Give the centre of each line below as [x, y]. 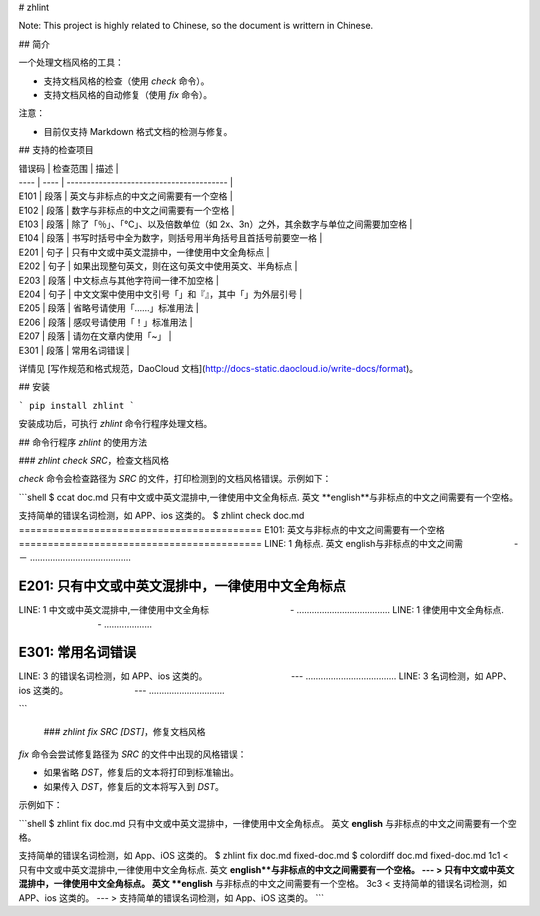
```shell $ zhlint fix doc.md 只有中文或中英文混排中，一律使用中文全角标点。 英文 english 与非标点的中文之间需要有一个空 [267, 823]
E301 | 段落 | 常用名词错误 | [74, 350]
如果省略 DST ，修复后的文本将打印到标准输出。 [141, 772]
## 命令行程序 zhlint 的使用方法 [83, 442]
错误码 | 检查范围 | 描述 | [68, 168]
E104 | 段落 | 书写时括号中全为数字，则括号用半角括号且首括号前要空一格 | [170, 238]
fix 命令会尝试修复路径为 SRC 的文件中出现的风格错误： [132, 754]
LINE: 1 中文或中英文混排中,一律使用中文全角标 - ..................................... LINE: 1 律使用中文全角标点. [261, 610]
